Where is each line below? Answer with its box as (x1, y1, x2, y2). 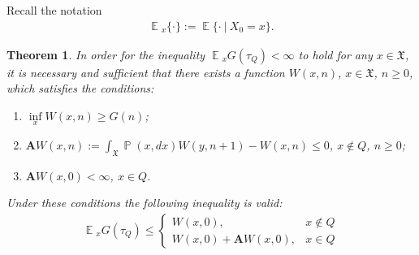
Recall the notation (6, 2, 102, 18)
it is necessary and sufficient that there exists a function (6, 63, 285, 80)
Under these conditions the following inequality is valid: (6, 194, 283, 211)
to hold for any (298, 45, 373, 63)
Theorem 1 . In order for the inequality (6, 45, 205, 63)
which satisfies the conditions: (6, 80, 154, 97)
